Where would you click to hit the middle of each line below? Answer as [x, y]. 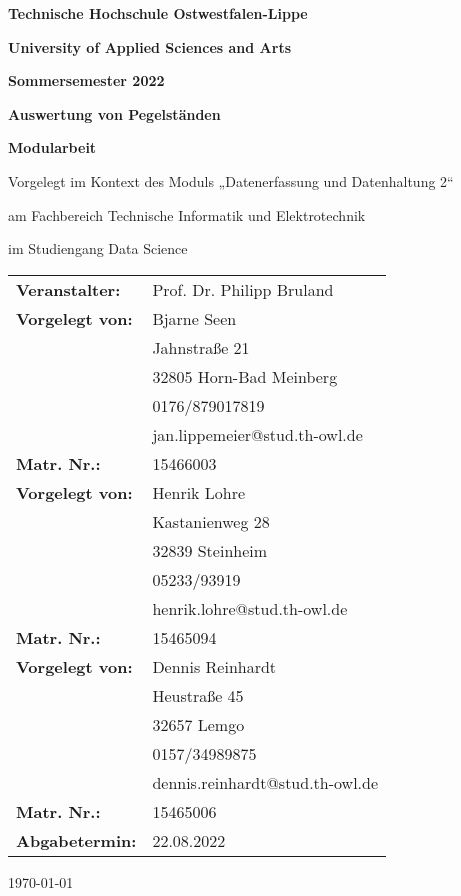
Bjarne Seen [194, 318]
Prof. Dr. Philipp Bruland [243, 289]
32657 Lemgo [198, 724]
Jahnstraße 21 [201, 347]
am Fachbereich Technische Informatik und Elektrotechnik [187, 214]
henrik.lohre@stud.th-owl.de [250, 608]
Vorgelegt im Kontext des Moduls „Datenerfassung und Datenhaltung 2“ [231, 180]
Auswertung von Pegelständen [114, 113]
